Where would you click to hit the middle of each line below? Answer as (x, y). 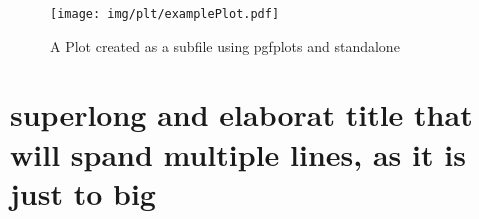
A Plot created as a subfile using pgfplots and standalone (225, 45)
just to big (83, 192)
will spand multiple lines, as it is (238, 153)
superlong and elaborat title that (241, 114)
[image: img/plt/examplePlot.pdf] (165, 14)
